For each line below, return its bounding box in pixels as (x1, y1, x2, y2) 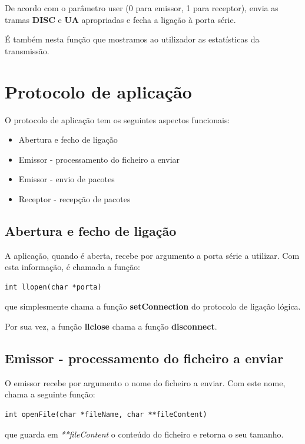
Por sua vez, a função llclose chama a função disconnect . (5, 320, 217, 333)
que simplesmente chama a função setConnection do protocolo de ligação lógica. (5, 300, 301, 313)
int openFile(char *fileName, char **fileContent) (5, 410, 207, 419)
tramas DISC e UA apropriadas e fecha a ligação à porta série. (5, 13, 236, 25)
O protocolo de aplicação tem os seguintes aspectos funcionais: (5, 113, 230, 126)
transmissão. (5, 44, 49, 57)
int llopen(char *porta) (5, 282, 102, 291)
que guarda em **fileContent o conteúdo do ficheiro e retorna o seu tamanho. (5, 427, 284, 440)
